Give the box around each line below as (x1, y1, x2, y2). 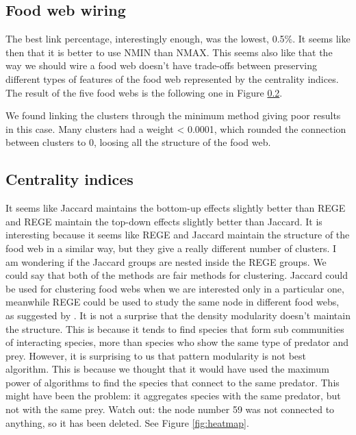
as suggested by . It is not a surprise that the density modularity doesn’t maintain (5, 308, 351, 322)
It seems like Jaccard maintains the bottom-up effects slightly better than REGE (5, 201, 346, 215)
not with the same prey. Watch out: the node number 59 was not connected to (5, 402, 335, 417)
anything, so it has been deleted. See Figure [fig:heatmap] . (5, 415, 249, 430)
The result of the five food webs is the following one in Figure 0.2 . (5, 85, 283, 99)
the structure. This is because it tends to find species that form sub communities (5, 321, 344, 336)
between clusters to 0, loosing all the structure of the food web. (5, 135, 271, 149)
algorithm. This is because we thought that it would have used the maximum (5, 362, 329, 376)
